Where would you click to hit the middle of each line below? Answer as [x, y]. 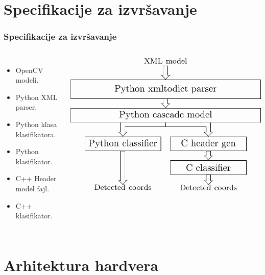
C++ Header [36, 178]
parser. [26, 107]
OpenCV [29, 70]
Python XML [37, 97]
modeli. [27, 80]
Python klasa [36, 124]
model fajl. [32, 188]
